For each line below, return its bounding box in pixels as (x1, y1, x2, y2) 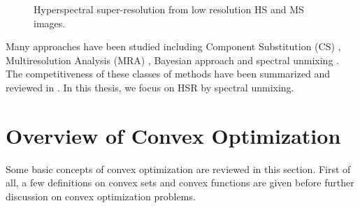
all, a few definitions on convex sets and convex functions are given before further (6, 175, 354, 190)
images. (34, 15, 66, 30)
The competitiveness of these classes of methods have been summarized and (6, 66, 331, 81)
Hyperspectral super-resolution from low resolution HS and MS (34, 2, 304, 16)
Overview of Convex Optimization (6, 121, 341, 149)
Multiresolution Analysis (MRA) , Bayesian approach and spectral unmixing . (6, 52, 339, 67)
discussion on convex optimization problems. (6, 188, 196, 203)
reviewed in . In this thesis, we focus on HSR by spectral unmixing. (6, 80, 294, 94)
